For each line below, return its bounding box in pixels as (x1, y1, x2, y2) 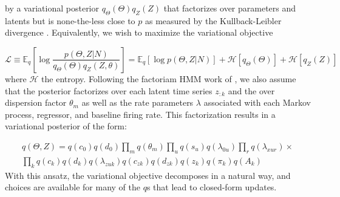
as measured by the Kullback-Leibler (144, 14, 282, 27)
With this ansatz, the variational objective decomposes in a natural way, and (5, 169, 291, 181)
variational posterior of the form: (5, 120, 127, 132)
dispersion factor (5, 96, 67, 109)
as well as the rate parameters (81, 96, 194, 109)
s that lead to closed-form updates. (146, 181, 277, 193)
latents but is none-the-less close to (5, 14, 135, 27)
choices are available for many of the (5, 181, 140, 193)
